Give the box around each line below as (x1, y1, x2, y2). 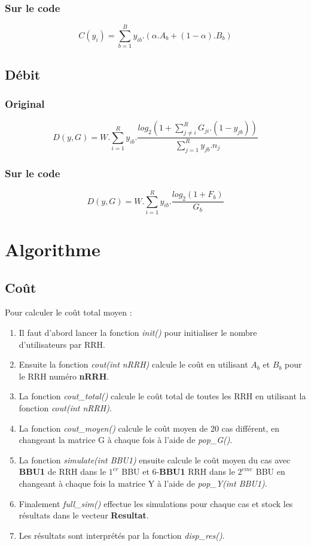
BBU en (255, 465, 285, 478)
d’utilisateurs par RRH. (19, 338, 105, 350)
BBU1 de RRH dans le (19, 465, 106, 478)
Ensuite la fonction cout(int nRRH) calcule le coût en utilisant (19, 358, 248, 371)
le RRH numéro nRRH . (19, 369, 109, 382)
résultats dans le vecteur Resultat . (19, 509, 149, 521)
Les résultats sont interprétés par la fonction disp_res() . (19, 529, 225, 541)
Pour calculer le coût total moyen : (5, 306, 132, 318)
